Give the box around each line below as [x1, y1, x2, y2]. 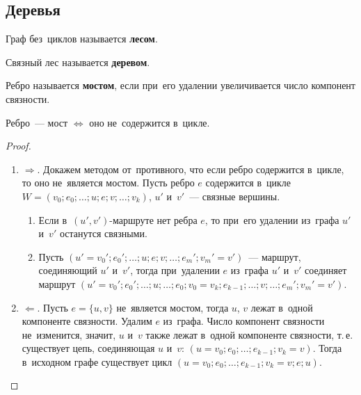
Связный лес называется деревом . [6, 54, 150, 69]
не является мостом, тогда [116, 300, 229, 314]
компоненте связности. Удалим [22, 314, 152, 328]
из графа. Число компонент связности [163, 314, 325, 328]
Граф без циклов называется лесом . [6, 31, 158, 46]
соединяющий [38, 263, 97, 277]
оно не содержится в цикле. [89, 115, 210, 129]
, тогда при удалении [130, 263, 220, 277]
